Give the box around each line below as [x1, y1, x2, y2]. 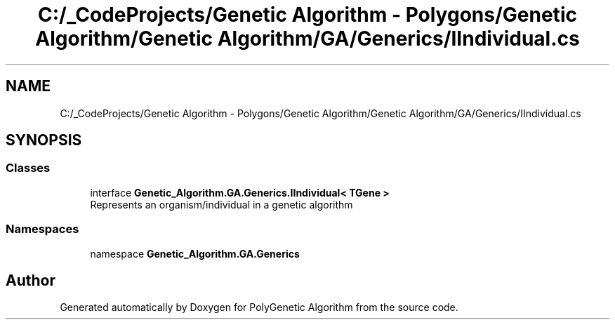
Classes [6, 161, 51, 175]
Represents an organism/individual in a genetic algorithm [90, 198, 353, 211]
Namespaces [6, 222, 79, 237]
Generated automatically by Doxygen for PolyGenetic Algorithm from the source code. [60, 301, 458, 314]
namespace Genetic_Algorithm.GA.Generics [90, 247, 300, 260]
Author [6, 271, 55, 289]
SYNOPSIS [6, 131, 82, 150]
